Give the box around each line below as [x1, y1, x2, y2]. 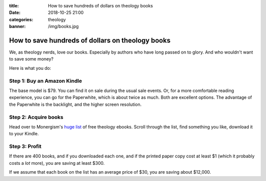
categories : [9, 16, 33, 22]
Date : [9, 10, 21, 16]
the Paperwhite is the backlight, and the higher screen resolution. [9, 101, 142, 107]
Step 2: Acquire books [9, 114, 64, 121]
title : [9, 3, 19, 8]
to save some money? [9, 56, 54, 62]
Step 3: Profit [9, 143, 42, 150]
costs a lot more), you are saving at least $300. [9, 160, 105, 166]
